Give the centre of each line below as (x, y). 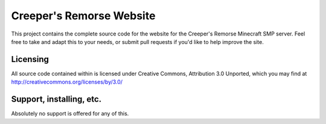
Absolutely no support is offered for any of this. (70, 114)
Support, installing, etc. (56, 99)
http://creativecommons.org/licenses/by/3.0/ (67, 82)
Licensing (30, 59)
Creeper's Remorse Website (83, 16)
